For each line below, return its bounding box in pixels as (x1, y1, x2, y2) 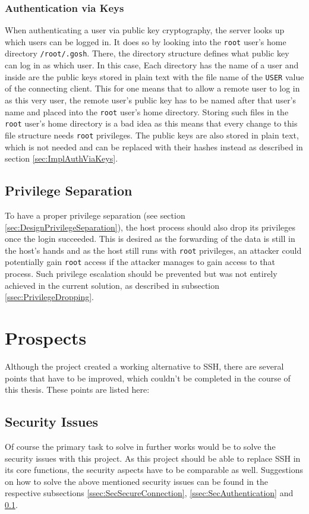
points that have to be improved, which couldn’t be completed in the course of (5, 371, 291, 384)
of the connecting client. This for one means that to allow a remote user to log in (5, 82, 300, 94)
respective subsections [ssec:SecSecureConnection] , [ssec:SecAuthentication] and (5, 487, 294, 499)
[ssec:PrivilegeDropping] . (5, 291, 94, 303)
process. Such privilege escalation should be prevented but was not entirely (5, 267, 278, 280)
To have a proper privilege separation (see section (5, 209, 185, 221)
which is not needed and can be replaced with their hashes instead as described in (5, 140, 303, 153)
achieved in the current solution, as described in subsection (5, 279, 220, 291)
